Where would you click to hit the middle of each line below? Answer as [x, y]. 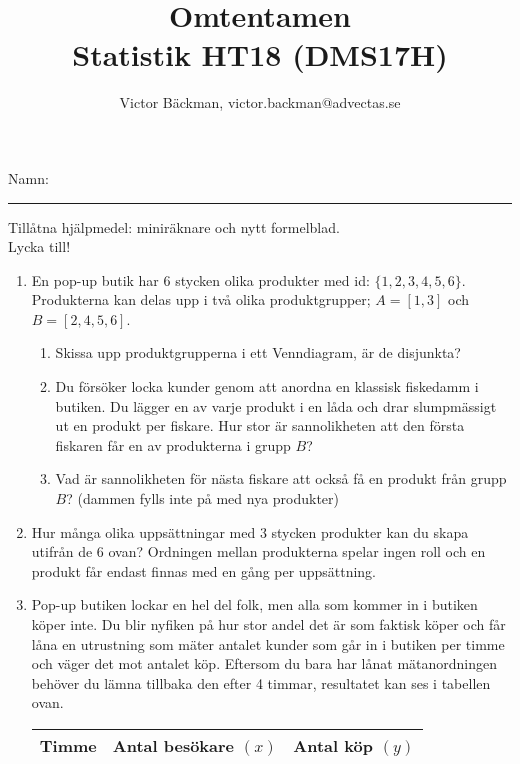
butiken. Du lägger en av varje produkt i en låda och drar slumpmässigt [276, 405]
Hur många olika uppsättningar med [143, 531]
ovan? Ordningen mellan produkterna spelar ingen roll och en [297, 551]
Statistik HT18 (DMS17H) [260, 54]
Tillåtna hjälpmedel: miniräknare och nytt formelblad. [174, 226]
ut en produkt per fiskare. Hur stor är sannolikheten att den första [260, 425]
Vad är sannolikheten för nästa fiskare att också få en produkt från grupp [281, 478]
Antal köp [333, 745]
